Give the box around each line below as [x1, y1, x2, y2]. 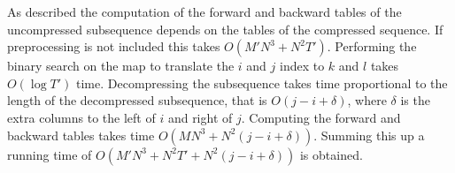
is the [400, 91, 430, 109]
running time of [7, 145, 92, 163]
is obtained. [299, 145, 363, 163]
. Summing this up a [313, 125, 425, 144]
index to [280, 56, 325, 75]
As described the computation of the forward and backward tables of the [7, 3, 402, 20]
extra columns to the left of [7, 108, 156, 126]
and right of [167, 108, 233, 126]
